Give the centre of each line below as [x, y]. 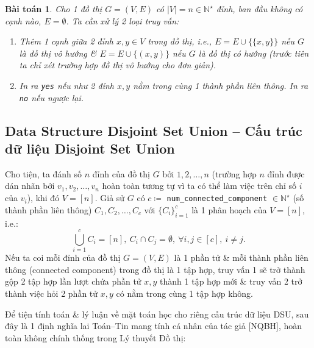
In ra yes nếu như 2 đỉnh [66, 85]
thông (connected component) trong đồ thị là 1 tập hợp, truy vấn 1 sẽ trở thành [155, 269]
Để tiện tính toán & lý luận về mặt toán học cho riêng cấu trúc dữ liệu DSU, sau [157, 314]
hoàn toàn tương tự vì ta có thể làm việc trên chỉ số [199, 186]
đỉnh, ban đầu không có [259, 9]
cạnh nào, [23, 20]
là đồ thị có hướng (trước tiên [254, 53]
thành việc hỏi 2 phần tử [52, 293]
